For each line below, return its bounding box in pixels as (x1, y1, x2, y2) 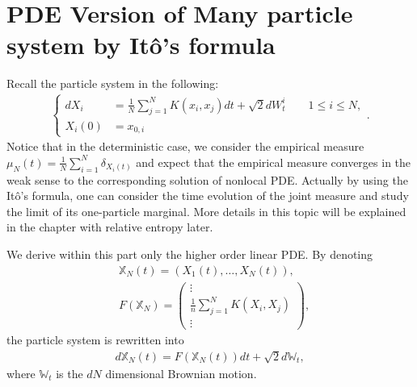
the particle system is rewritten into (6, 331, 184, 348)
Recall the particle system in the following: (6, 75, 219, 92)
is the (56, 364, 83, 381)
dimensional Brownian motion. (105, 364, 257, 381)
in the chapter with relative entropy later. (6, 218, 213, 235)
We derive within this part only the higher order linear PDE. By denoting (6, 246, 373, 263)
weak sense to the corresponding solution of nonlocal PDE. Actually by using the (6, 171, 408, 188)
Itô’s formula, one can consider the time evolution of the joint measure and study (6, 187, 409, 204)
